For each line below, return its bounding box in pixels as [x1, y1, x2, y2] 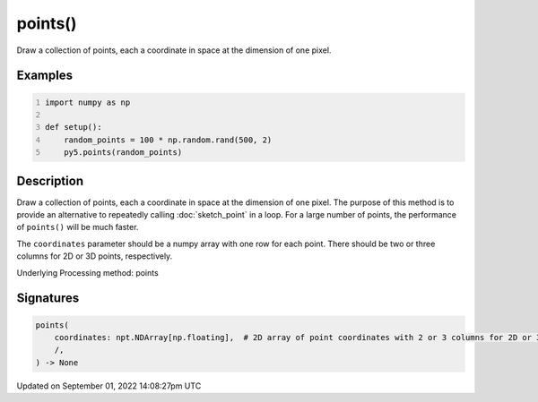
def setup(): [45, 122, 102, 133]
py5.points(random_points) [64, 148, 183, 158]
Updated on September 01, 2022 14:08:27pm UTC [16, 381, 202, 391]
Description [16, 173, 84, 188]
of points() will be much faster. [16, 222, 139, 233]
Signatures [16, 291, 80, 306]
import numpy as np [45, 97, 131, 107]
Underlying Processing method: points [16, 267, 159, 278]
